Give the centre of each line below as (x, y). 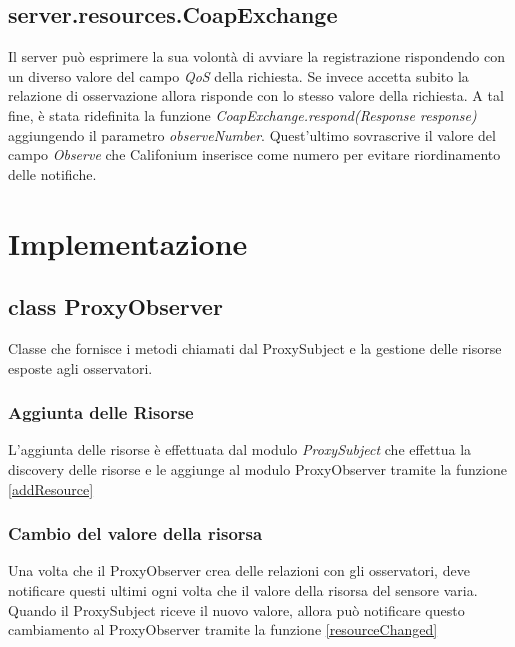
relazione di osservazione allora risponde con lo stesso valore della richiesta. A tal (256, 95)
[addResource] (51, 488)
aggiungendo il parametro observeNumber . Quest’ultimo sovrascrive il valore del (252, 134)
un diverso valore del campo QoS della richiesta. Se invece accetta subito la (238, 75)
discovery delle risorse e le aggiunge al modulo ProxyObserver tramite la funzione (257, 468)
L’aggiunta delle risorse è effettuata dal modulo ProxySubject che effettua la (240, 449)
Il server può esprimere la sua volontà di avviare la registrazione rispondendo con (256, 56)
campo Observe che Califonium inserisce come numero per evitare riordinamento (254, 154)
